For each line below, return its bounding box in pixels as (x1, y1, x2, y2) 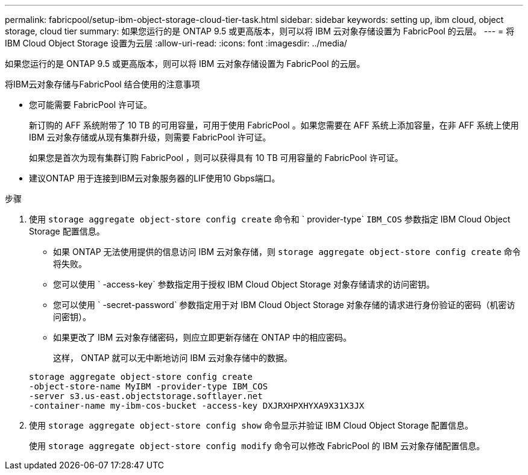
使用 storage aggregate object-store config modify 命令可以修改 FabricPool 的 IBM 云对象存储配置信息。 (29, 441, 485, 451)
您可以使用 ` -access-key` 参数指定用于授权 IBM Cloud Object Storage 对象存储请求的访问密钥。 (53, 279, 435, 289)
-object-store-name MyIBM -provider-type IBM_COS (29, 382, 268, 391)
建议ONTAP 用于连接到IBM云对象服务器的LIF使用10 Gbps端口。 (29, 173, 280, 183)
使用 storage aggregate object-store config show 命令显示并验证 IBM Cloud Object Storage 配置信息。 (29, 420, 474, 430)
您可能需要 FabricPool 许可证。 (29, 99, 152, 110)
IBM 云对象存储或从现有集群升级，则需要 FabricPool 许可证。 (29, 132, 271, 142)
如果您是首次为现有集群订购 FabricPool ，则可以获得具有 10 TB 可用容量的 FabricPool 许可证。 (29, 153, 403, 163)
